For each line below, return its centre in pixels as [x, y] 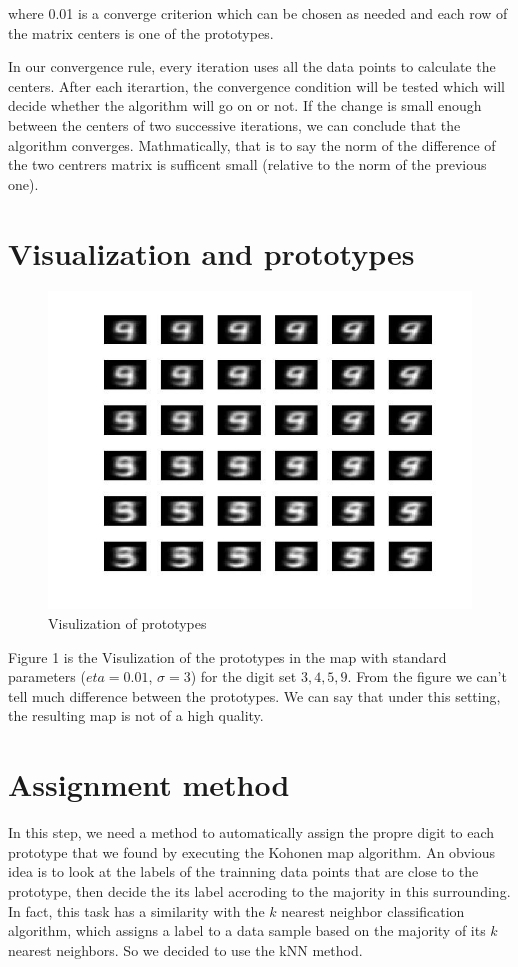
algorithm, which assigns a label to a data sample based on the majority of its [247, 930]
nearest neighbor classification [373, 910]
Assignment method [149, 784]
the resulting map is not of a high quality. [136, 715]
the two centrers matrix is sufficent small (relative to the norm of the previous [247, 164]
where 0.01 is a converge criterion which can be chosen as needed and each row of [258, 13]
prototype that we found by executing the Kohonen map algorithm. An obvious [252, 851]
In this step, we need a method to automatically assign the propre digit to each [251, 832]
